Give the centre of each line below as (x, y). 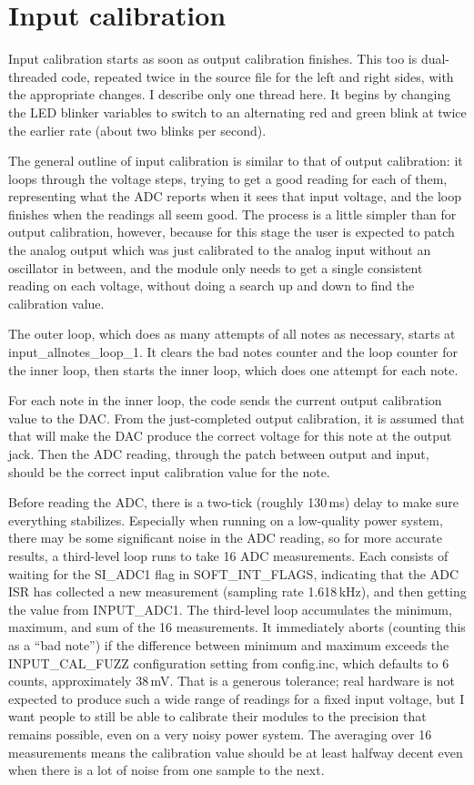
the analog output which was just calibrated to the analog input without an (220, 250)
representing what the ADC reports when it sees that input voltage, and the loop (235, 196)
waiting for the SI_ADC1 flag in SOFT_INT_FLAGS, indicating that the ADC (234, 573)
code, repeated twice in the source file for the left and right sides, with (257, 76)
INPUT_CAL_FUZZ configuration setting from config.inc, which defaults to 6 (229, 663)
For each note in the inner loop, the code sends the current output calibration (225, 400)
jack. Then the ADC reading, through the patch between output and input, (219, 454)
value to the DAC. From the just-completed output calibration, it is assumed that (237, 418)
